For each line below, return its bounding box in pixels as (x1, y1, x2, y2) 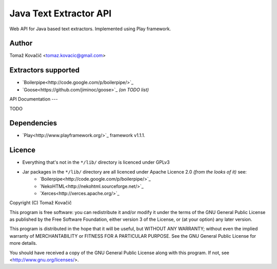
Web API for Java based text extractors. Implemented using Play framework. (9, 26, 171, 32)
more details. (9, 240, 37, 246)
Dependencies (9, 119, 57, 128)
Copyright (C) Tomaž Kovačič (9, 200, 72, 206)
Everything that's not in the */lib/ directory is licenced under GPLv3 (22, 159, 170, 165)
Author (9, 39, 33, 48)
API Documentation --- (9, 96, 58, 102)
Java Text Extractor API (9, 8, 112, 19)
